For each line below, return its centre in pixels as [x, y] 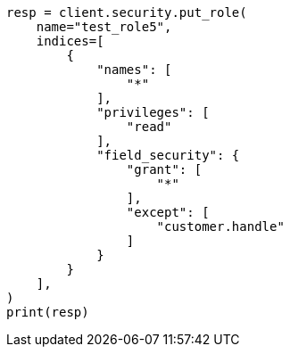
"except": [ [168, 212]
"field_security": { [168, 155]
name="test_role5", [104, 27]
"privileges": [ [153, 112]
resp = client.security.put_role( [127, 12]
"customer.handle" [220, 226]
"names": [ [134, 70]
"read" [149, 127]
